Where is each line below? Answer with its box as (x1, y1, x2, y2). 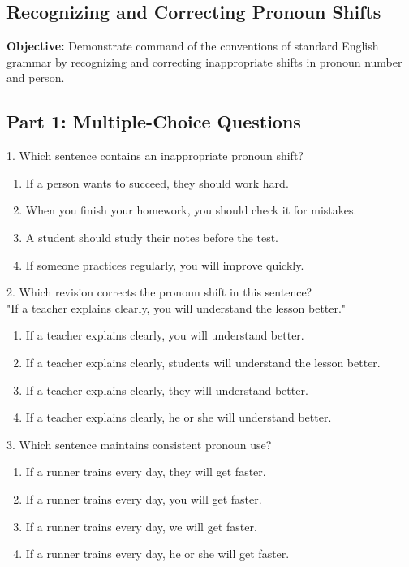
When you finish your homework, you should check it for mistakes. (25, 201, 357, 219)
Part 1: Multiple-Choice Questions (6, 109, 301, 134)
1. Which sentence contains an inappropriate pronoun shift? (6, 147, 304, 164)
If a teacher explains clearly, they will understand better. (25, 381, 308, 398)
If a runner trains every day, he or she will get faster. (25, 545, 290, 562)
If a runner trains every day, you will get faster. (25, 490, 262, 507)
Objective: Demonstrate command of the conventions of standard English (6, 37, 379, 54)
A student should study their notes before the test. (25, 228, 278, 245)
